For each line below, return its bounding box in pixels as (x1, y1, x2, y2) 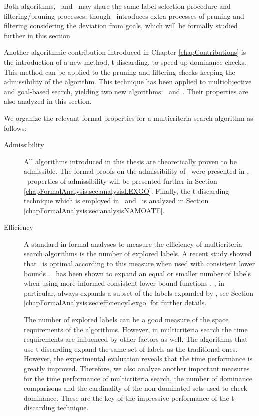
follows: (4, 122, 27, 133)
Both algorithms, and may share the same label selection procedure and (4, 1, 231, 11)
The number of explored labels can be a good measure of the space (24, 314, 229, 325)
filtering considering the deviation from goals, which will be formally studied (4, 20, 238, 31)
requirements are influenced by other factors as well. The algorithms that (24, 334, 248, 344)
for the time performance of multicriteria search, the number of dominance (24, 373, 252, 383)
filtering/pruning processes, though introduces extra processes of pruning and (4, 10, 244, 21)
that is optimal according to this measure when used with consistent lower (24, 258, 255, 269)
